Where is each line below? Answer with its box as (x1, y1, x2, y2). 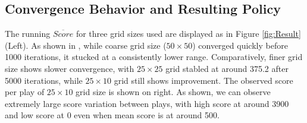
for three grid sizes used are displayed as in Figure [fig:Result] (76, 27, 301, 40)
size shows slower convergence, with (5, 62, 134, 74)
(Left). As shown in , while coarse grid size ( (5, 39, 167, 51)
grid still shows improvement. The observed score (114, 74, 293, 86)
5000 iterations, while (5, 74, 83, 86)
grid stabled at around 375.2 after (165, 62, 289, 74)
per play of (5, 86, 45, 98)
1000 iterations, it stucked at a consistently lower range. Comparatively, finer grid (5, 51, 303, 63)
